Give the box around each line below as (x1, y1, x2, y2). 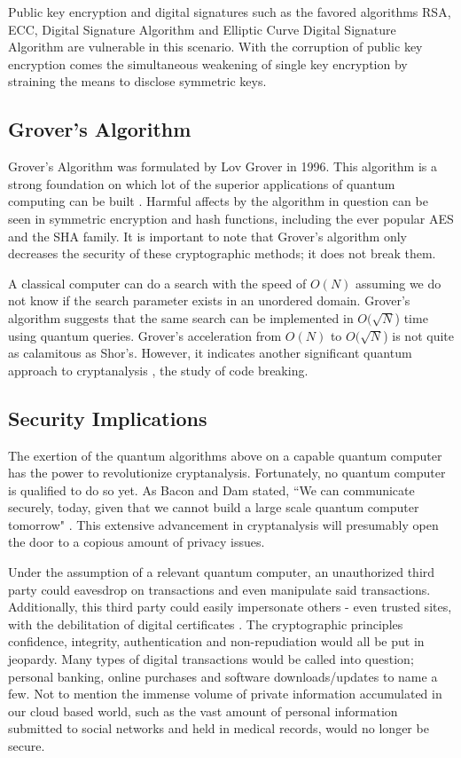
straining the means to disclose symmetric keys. (8, 72, 267, 91)
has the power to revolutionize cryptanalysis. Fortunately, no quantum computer (8, 463, 446, 482)
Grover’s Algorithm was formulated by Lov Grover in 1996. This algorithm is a (8, 157, 437, 176)
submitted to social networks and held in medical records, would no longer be (8, 719, 429, 738)
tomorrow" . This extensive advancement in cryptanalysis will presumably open (8, 515, 439, 533)
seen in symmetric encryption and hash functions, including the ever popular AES (8, 209, 454, 227)
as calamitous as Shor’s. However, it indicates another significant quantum (8, 343, 412, 362)
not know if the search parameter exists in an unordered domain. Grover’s (8, 291, 410, 310)
